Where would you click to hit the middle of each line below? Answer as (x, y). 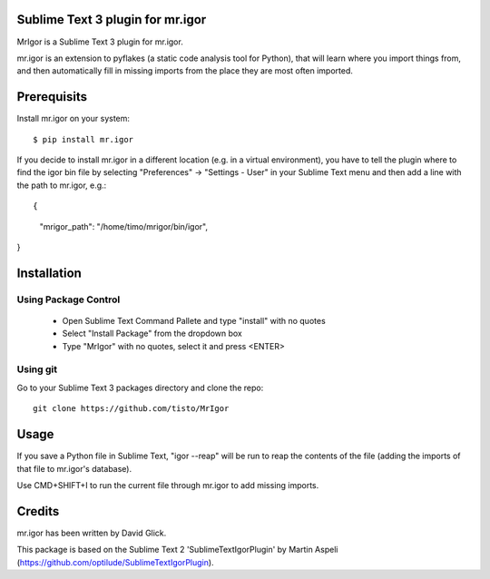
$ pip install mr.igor (83, 139)
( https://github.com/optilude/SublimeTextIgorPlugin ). (115, 562)
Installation (49, 273)
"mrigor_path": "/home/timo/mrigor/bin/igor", (124, 226)
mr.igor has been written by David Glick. (92, 533)
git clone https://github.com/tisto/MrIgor (131, 409)
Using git (37, 369)
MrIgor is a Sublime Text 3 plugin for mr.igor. (100, 42)
